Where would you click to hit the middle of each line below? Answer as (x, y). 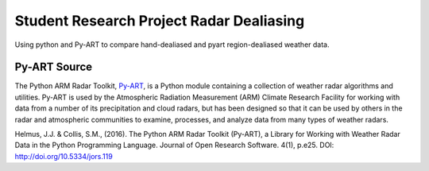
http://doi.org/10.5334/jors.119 (64, 156)
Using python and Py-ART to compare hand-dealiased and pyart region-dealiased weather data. (172, 45)
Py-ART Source (54, 67)
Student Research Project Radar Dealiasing (160, 21)
